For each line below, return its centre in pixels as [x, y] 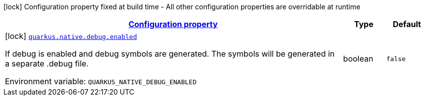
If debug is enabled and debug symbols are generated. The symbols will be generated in [170, 54]
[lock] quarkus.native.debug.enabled [71, 36]
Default [407, 24]
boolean [358, 59]
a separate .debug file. [47, 64]
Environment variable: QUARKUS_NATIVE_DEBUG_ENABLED [101, 81]
